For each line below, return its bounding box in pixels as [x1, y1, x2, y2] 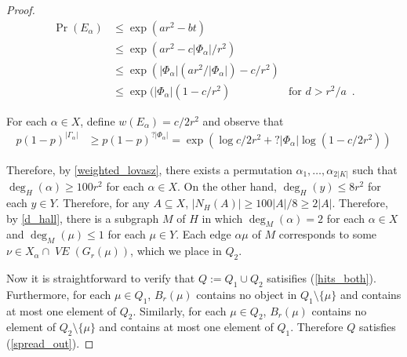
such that [352, 161, 398, 177]
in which [202, 209, 243, 226]
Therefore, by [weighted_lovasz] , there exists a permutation [6, 161, 293, 177]
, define [80, 112, 115, 129]
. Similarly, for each [133, 302, 227, 319]
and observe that [202, 112, 284, 129]
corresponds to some [278, 226, 377, 242]
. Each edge [176, 226, 231, 242]
